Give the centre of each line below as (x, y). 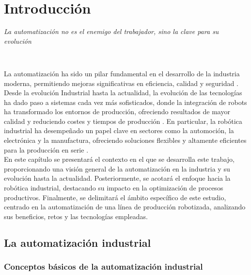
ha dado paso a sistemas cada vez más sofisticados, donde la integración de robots (125, 102)
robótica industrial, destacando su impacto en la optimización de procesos (114, 188)
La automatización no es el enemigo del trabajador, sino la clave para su (111, 31)
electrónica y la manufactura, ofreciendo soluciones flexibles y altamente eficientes (125, 140)
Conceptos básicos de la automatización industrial (103, 266)
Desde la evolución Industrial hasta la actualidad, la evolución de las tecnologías (123, 93)
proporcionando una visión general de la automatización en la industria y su (117, 168)
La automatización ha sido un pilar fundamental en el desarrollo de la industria (122, 73)
